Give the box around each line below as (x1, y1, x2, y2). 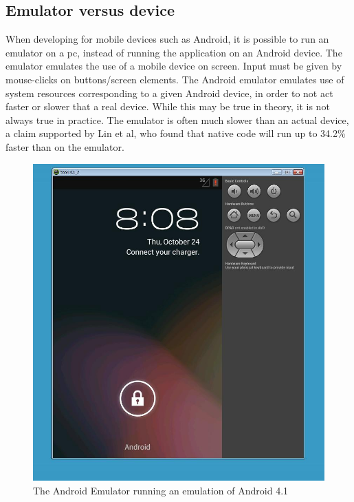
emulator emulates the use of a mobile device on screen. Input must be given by (5, 59, 342, 73)
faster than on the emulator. (5, 139, 124, 154)
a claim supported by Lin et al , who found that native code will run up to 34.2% (5, 126, 346, 140)
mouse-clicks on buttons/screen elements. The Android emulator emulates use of (5, 72, 344, 86)
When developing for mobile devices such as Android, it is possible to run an (5, 32, 329, 46)
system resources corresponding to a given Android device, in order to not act (5, 85, 333, 100)
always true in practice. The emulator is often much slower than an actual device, (5, 112, 349, 127)
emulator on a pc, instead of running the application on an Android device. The (5, 45, 342, 59)
